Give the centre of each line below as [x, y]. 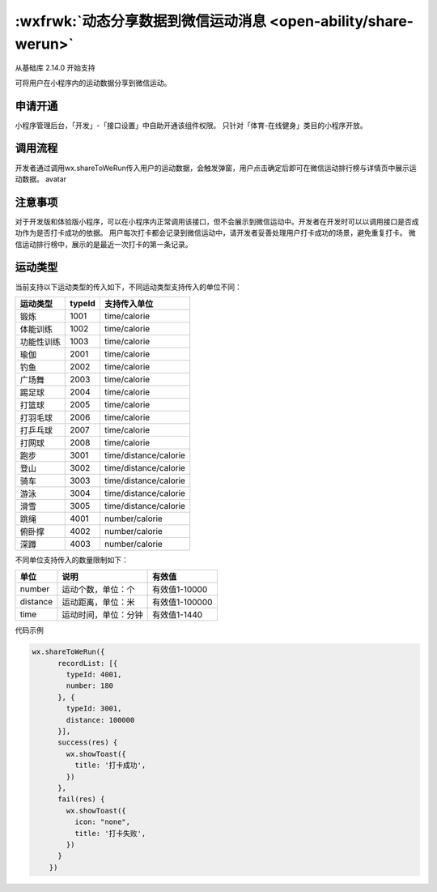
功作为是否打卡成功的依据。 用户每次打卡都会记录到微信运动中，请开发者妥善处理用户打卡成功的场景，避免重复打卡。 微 [215, 233]
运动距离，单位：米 [98, 602]
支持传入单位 [129, 304]
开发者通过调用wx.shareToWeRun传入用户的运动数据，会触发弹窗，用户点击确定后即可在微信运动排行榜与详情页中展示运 [216, 168]
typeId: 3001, [94, 708]
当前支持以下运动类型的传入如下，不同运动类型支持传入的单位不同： [128, 287]
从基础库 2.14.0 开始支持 [55, 68]
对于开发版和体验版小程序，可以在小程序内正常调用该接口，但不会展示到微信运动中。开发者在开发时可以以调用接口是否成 [217, 221]
